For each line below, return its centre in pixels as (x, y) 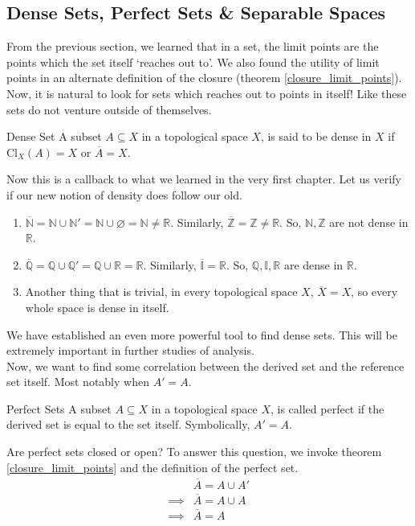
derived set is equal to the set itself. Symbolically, (128, 424)
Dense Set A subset (54, 136)
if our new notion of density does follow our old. (124, 194)
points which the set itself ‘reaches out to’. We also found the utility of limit (193, 62)
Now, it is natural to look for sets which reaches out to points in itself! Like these (207, 93)
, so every (374, 292)
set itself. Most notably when (78, 382)
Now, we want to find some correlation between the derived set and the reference (205, 366)
